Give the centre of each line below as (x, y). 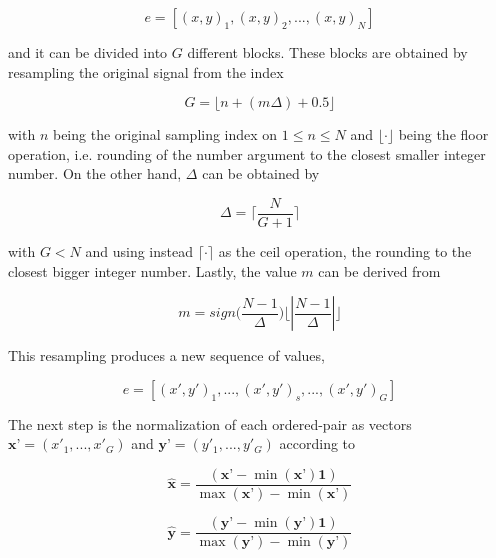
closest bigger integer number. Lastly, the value (152, 270)
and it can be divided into (88, 52)
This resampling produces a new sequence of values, (166, 355)
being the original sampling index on (165, 134)
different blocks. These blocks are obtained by (327, 52)
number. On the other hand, (95, 173)
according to (317, 443)
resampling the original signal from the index (146, 71)
